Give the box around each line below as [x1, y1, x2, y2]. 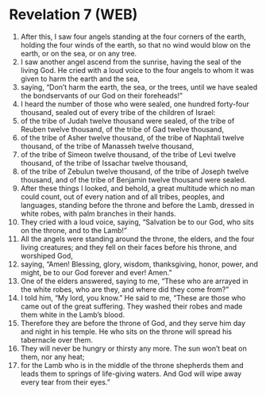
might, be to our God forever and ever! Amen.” [20, 267, 172, 277]
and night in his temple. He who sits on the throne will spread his [20, 327, 233, 336]
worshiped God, [20, 251, 74, 260]
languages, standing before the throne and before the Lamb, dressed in [20, 200, 255, 209]
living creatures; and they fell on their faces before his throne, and [20, 242, 237, 251]
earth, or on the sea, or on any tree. [20, 48, 137, 58]
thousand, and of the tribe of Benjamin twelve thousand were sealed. [20, 174, 247, 184]
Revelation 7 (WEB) [9, 6, 138, 24]
